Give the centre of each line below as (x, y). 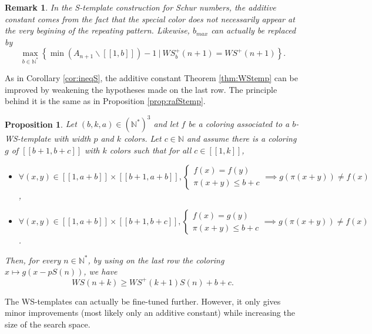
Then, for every (33, 260)
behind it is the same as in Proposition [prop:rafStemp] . (105, 101)
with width (72, 138)
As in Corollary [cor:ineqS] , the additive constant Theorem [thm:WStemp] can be (151, 78)
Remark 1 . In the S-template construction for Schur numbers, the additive (140, 7)
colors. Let (143, 138)
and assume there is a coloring (242, 138)
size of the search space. (48, 324)
